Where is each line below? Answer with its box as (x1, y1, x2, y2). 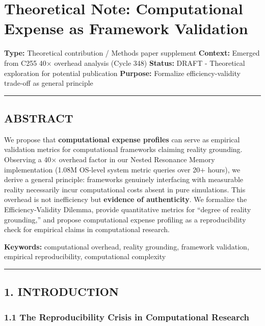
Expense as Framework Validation (4, 18, 248, 39)
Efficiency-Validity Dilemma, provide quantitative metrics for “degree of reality (4, 204, 251, 215)
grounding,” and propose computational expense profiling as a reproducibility (4, 214, 246, 224)
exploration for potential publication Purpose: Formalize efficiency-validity (4, 67, 241, 78)
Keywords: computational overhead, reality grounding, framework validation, (4, 241, 249, 252)
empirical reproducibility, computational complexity (4, 251, 166, 262)
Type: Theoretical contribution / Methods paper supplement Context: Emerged (4, 47, 260, 58)
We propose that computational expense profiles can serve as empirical (4, 134, 240, 144)
